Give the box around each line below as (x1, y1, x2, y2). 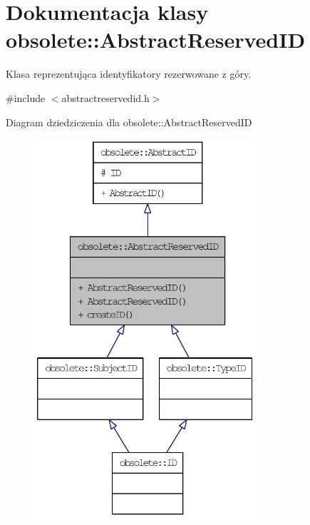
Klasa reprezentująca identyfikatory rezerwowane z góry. (6, 66, 252, 81)
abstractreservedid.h (61, 90, 150, 105)
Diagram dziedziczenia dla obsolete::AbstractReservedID (6, 114, 252, 129)
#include (6, 90, 46, 105)
